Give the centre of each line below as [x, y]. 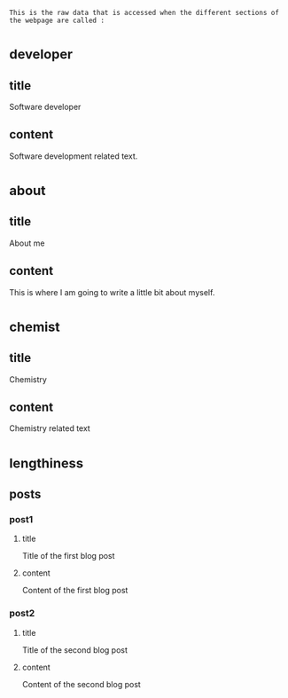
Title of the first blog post [68, 556]
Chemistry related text [50, 428]
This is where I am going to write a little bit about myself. [112, 292]
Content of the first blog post [75, 591]
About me [27, 243]
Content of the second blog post [82, 684]
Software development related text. [74, 156]
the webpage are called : [57, 20]
